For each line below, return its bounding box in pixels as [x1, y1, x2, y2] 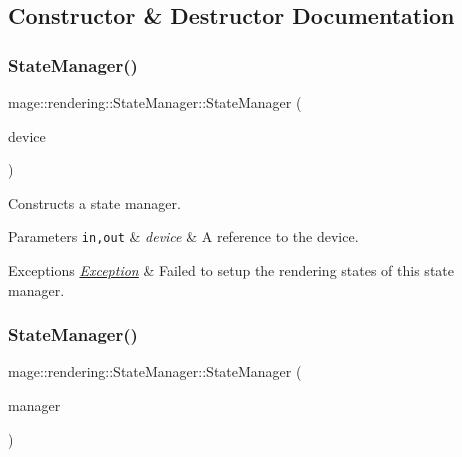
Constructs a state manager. [8, 192, 181, 213]
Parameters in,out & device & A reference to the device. [8, 226, 359, 247]
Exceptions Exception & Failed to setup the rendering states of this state [8, 260, 454, 281]
